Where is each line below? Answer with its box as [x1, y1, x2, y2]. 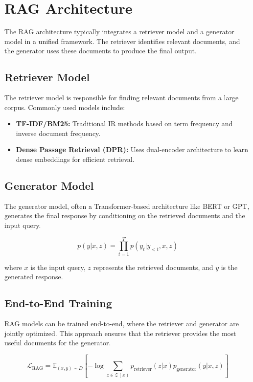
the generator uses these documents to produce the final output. [4, 45, 197, 56]
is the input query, [30, 262, 86, 272]
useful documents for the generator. [4, 337, 111, 348]
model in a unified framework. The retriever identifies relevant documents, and [4, 36, 240, 46]
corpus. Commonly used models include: [4, 102, 125, 112]
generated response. [4, 271, 63, 282]
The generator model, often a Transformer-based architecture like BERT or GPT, [4, 201, 250, 211]
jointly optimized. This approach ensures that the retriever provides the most [4, 328, 236, 338]
